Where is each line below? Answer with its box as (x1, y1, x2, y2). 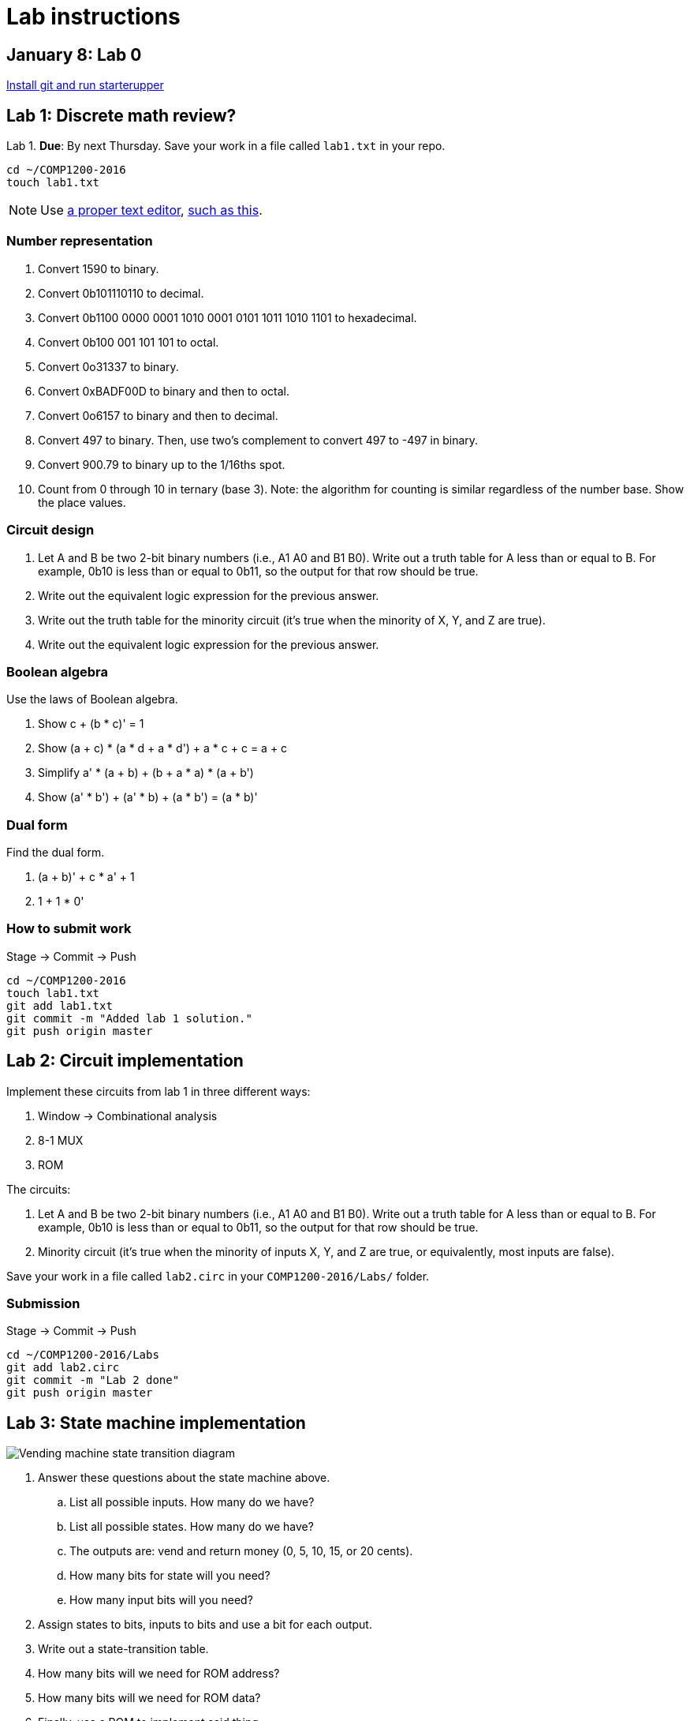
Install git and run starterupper (6, 78, 164, 92)
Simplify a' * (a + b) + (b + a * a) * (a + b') (38, 766, 254, 780)
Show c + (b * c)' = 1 (38, 717, 144, 731)
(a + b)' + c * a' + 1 (38, 870, 135, 884)
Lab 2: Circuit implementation (6, 1051, 244, 1071)
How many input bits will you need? (69, 1593, 253, 1607)
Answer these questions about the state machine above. (38, 1471, 330, 1485)
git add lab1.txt (6, 999, 113, 1012)
